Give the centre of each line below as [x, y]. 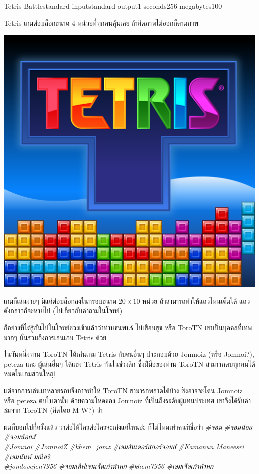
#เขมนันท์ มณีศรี [27, 456]
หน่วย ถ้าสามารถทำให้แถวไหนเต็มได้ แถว [196, 300]
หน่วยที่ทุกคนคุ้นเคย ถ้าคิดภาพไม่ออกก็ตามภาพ [138, 23]
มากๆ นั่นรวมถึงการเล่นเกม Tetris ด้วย [55, 337]
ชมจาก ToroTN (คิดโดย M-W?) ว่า [53, 410]
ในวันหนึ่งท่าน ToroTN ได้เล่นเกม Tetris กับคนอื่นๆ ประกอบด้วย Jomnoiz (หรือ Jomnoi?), [129, 354]
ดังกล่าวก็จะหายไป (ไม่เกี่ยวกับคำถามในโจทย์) [63, 310]
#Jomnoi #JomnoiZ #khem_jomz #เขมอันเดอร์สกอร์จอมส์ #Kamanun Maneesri [124, 446]
